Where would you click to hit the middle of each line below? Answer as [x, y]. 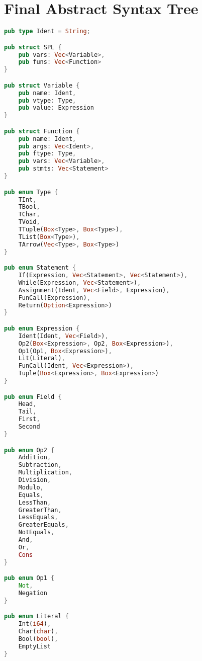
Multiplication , [45, 473]
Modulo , [31, 487]
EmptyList [35, 646]
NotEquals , [36, 532]
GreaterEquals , [43, 525]
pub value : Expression [56, 108]
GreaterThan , [40, 510]
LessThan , [35, 502]
